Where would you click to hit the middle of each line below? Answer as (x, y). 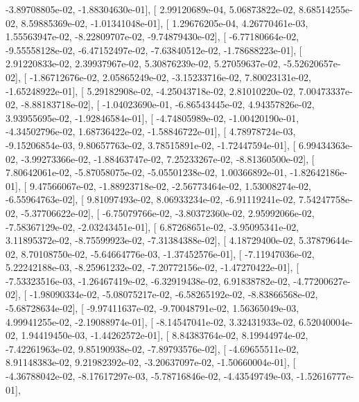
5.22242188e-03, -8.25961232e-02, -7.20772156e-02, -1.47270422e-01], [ (152, 267)
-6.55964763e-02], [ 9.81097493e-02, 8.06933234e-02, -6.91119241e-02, (151, 199)
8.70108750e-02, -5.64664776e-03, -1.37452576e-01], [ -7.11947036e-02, (168, 253)
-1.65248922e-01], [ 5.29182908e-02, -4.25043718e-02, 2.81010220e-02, (151, 90)
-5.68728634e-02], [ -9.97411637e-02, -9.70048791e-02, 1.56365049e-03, (152, 308)
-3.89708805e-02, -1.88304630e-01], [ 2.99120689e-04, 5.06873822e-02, (151, 9)
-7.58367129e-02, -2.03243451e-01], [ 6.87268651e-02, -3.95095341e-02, (152, 226)
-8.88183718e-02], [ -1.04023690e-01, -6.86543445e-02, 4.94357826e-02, (168, 104)
